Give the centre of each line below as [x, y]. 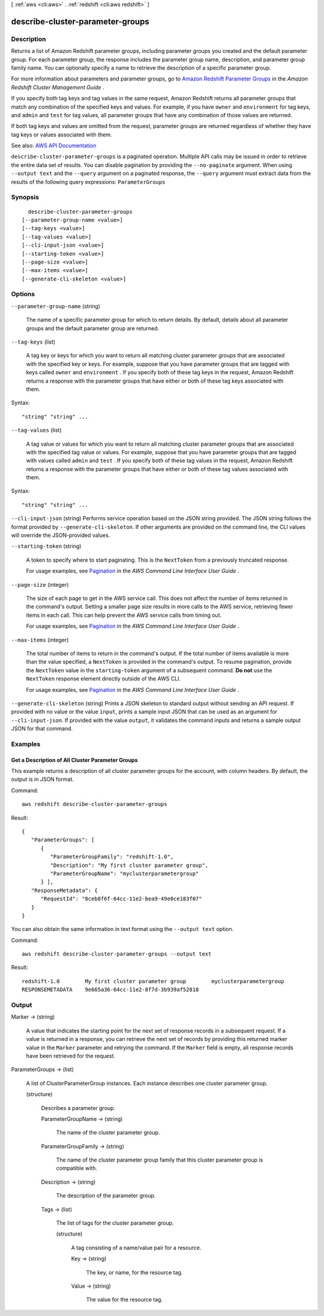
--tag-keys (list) [33, 342]
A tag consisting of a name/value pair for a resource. [136, 1248]
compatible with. [76, 1168]
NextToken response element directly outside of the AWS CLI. [103, 679]
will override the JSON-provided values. [61, 535]
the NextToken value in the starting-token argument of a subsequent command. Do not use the [149, 670]
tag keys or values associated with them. [61, 135]
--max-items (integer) [40, 640]
